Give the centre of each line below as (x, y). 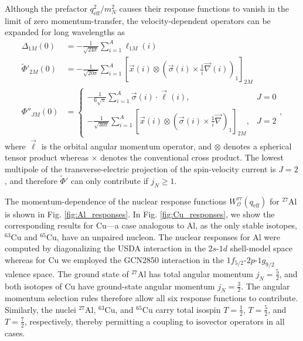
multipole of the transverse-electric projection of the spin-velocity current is (140, 169)
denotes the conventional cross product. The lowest (192, 157)
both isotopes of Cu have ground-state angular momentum (110, 286)
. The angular (265, 286)
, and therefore (31, 180)
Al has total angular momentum (195, 273)
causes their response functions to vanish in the (204, 8)
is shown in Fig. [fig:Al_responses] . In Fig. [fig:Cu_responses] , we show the (140, 214)
